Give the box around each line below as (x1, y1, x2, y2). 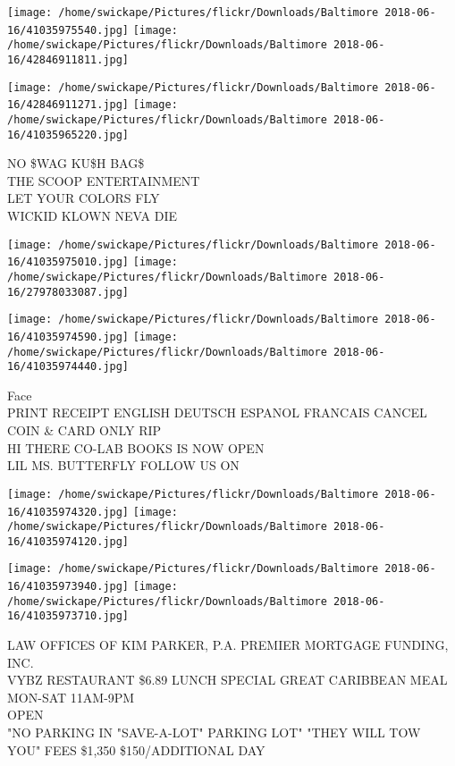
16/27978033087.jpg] (7, 285, 130, 299)
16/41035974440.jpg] (7, 360, 130, 374)
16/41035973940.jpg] (7, 580, 130, 593)
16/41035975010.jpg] (7, 256, 130, 269)
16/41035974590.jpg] (7, 330, 130, 343)
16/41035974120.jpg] (7, 535, 130, 548)
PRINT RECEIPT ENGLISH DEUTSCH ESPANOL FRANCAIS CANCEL (7, 403, 427, 422)
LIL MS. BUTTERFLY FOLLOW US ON (7, 456, 240, 475)
